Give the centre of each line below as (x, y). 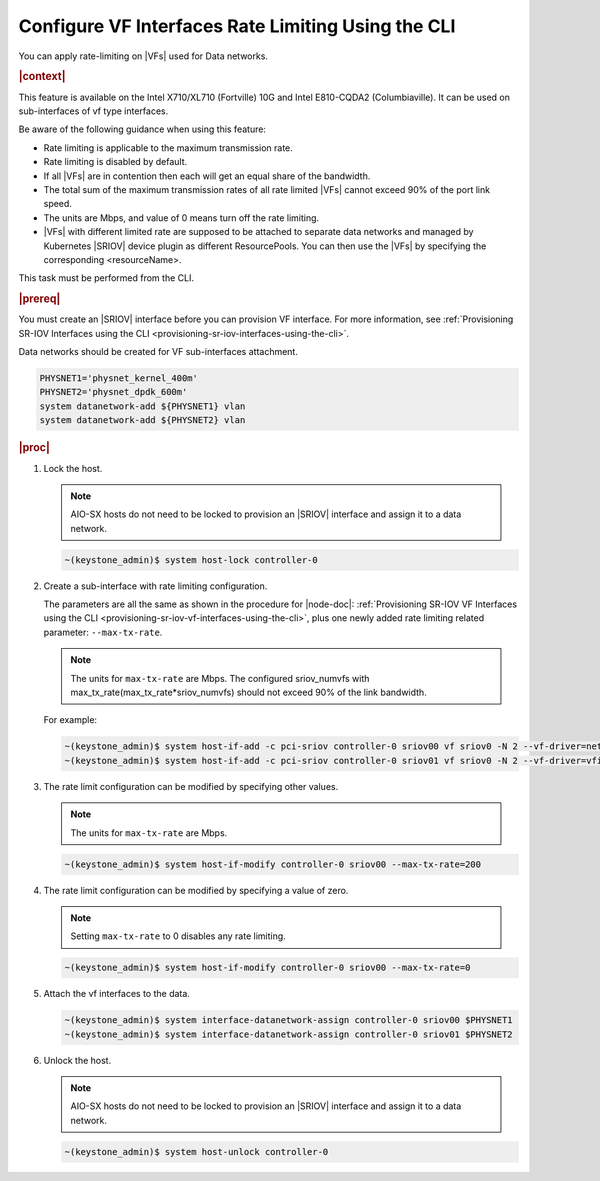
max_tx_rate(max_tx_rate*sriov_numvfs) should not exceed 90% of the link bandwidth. (248, 692)
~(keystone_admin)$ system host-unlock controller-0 (196, 1151)
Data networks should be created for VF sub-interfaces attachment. (158, 352)
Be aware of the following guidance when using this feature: (142, 129)
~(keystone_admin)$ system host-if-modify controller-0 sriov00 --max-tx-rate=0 (267, 968)
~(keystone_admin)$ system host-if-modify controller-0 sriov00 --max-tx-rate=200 (273, 864)
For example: (70, 720)
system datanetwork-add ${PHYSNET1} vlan (142, 406)
